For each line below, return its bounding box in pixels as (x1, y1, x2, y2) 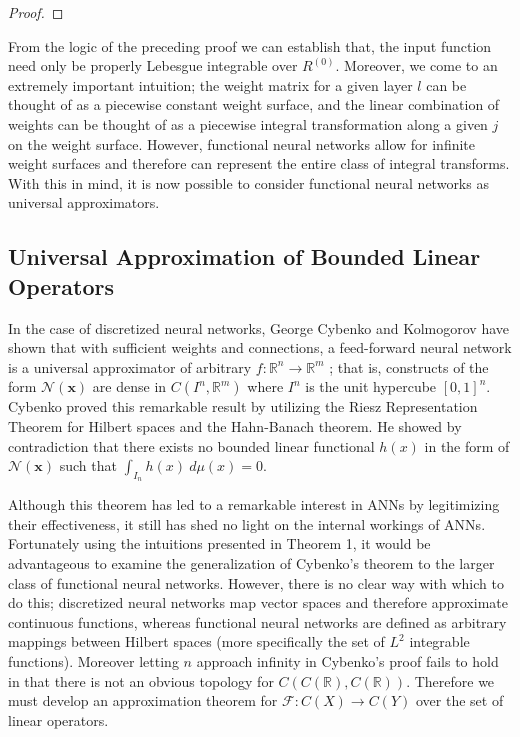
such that (59, 455, 117, 476)
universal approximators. (8, 192, 160, 213)
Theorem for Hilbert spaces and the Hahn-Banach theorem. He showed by (8, 415, 462, 436)
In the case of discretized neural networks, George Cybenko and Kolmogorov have (8, 317, 509, 338)
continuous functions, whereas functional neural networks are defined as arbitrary (8, 611, 507, 632)
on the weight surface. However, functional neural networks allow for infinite (8, 133, 476, 154)
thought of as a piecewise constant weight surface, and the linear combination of (8, 94, 500, 115)
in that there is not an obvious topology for (8, 670, 274, 691)
